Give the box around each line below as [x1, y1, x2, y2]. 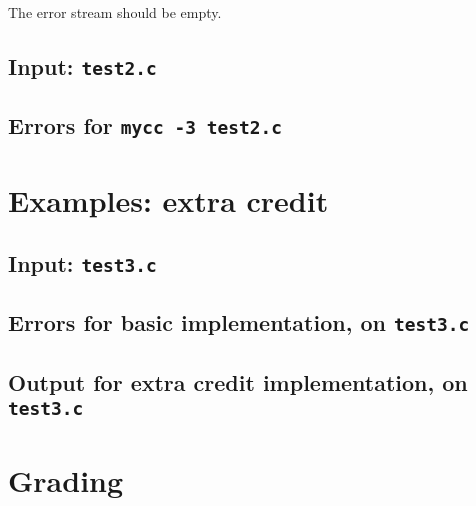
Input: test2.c [8, 50, 157, 81]
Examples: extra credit [8, 179, 329, 220]
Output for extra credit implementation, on [8, 366, 468, 397]
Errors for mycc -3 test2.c [8, 110, 282, 141]
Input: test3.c [8, 248, 157, 279]
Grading [8, 460, 124, 501]
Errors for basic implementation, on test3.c [8, 307, 470, 338]
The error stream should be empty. [8, 2, 222, 22]
